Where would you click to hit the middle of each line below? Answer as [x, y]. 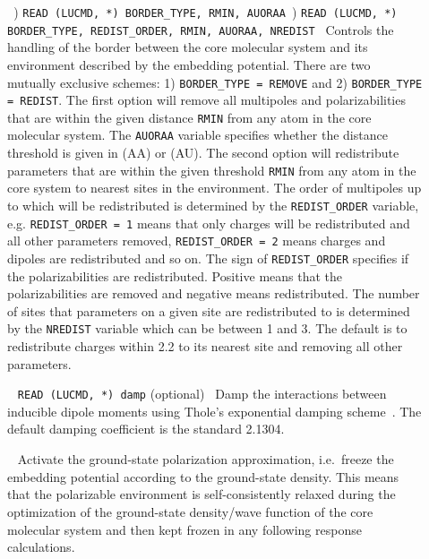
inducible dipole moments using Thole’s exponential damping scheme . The [214, 411]
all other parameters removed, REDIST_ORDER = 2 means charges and [197, 241]
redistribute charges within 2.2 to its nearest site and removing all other [205, 346]
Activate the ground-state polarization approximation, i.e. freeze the [206, 459]
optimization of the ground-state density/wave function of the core [190, 511]
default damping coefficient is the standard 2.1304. [146, 429]
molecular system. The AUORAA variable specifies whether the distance [197, 135]
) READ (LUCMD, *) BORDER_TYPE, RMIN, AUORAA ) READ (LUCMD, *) [206, 12]
